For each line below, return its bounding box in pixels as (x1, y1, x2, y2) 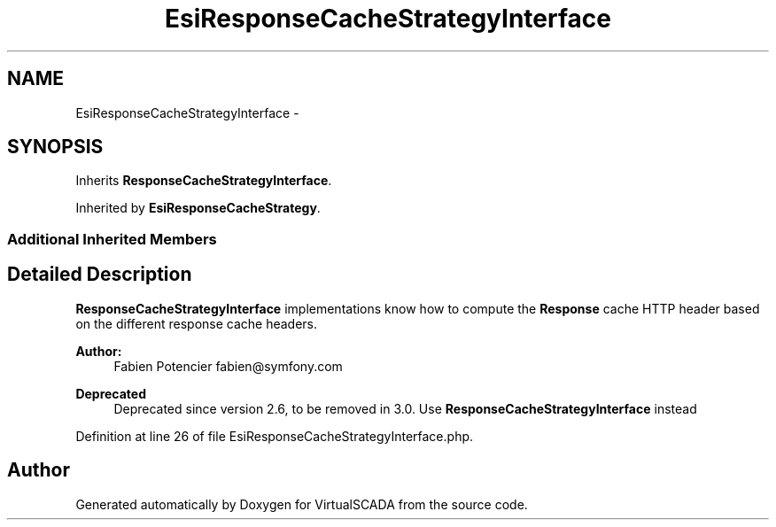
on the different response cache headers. (75, 315, 318, 331)
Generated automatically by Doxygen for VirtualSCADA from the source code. (75, 496, 528, 512)
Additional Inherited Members (7, 229, 217, 248)
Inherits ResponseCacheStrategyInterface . (75, 173, 332, 189)
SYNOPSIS (7, 136, 104, 159)
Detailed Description (7, 263, 192, 286)
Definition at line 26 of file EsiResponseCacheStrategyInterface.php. (75, 428, 474, 444)
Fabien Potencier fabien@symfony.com (113, 358, 343, 374)
